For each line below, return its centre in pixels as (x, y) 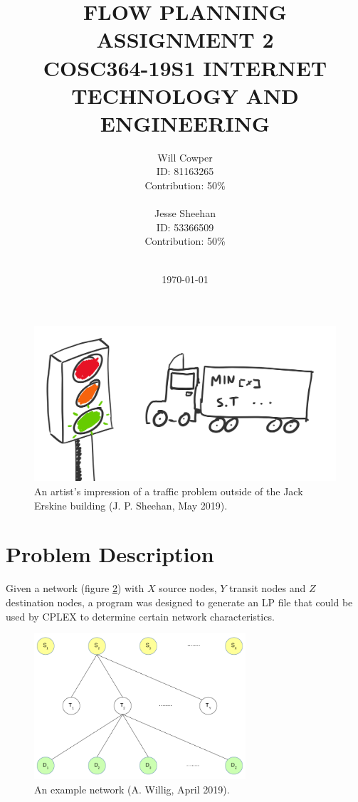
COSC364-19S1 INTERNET (185, 67)
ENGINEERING (185, 123)
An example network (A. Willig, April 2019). (132, 790)
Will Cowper (185, 157)
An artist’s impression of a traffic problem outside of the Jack (169, 491)
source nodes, (188, 588)
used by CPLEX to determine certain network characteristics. (140, 616)
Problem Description (110, 554)
